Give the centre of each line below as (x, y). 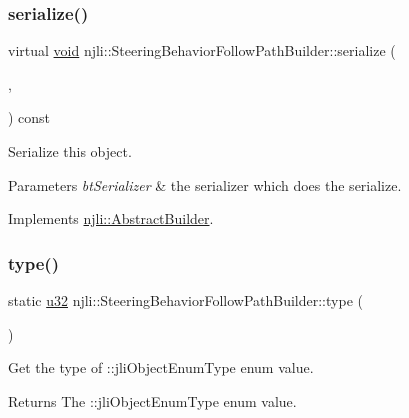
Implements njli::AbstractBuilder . (111, 218)
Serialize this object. (70, 151)
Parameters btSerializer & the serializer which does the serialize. (205, 184)
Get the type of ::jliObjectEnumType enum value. (161, 367)
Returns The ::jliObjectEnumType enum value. (152, 400)
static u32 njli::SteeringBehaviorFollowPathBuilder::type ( (185, 300)
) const (29, 117)
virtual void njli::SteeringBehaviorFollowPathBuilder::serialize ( (202, 50)
